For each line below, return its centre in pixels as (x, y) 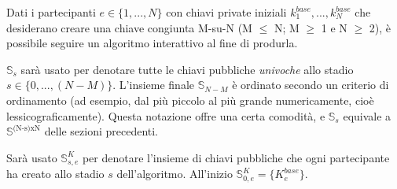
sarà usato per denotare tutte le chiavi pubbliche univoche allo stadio (187, 69)
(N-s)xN (27, 128)
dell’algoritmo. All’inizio (175, 174)
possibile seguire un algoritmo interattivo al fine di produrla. (152, 43)
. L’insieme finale (154, 85)
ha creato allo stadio (55, 174)
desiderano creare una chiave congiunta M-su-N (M (129, 27)
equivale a (367, 115)
